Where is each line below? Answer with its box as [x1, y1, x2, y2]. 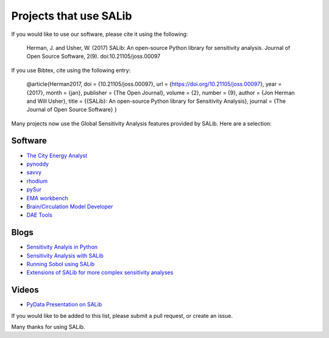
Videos [11, 285, 39, 295]
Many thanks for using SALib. [11, 323, 85, 331]
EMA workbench [26, 194, 68, 202]
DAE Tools [26, 211, 53, 219]
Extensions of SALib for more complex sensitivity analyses [26, 269, 174, 276]
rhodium [26, 177, 48, 185]
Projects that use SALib [11, 9, 132, 23]
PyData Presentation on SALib [26, 301, 102, 308]
